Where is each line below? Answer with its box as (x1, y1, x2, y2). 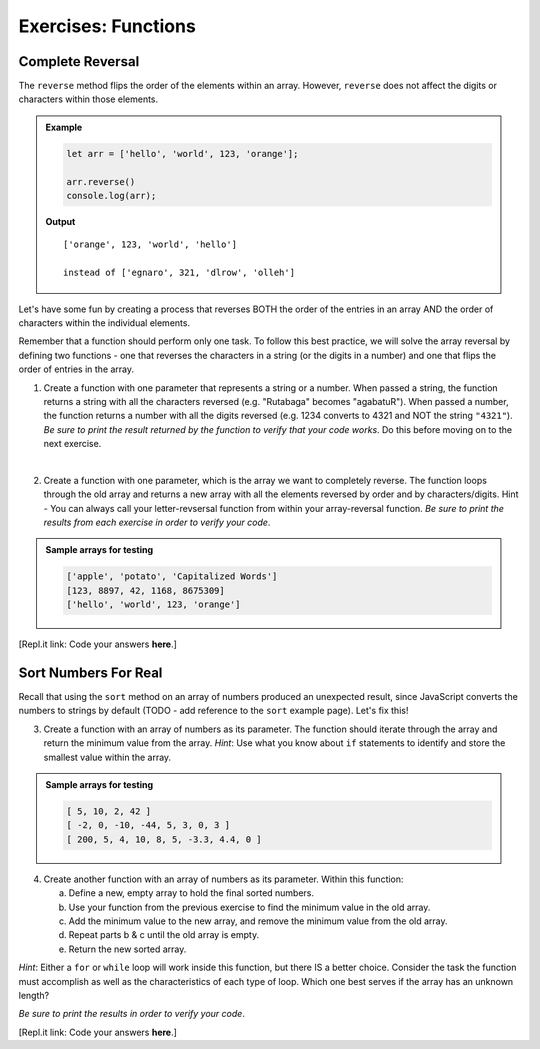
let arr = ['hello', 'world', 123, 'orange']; (66, 148, 299, 159)
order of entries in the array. (18, 363, 135, 375)
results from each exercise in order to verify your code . (43, 516, 271, 529)
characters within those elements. (18, 93, 159, 105)
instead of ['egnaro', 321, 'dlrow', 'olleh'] (63, 267, 295, 279)
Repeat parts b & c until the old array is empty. (68, 929, 260, 941)
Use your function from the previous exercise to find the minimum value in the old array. (68, 901, 431, 913)
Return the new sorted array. (68, 943, 187, 955)
